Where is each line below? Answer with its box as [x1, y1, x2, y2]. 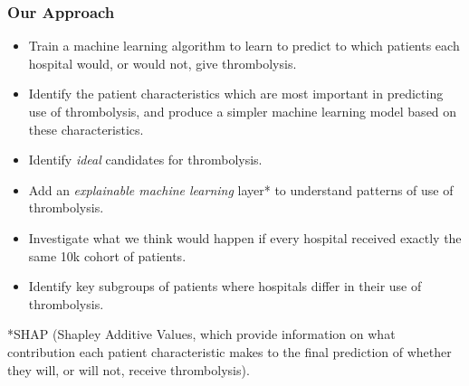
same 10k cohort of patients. [28, 246, 187, 265]
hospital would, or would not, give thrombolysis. [28, 53, 297, 72]
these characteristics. [28, 119, 144, 138]
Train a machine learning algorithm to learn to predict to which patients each [28, 36, 460, 55]
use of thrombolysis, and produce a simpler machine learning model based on [28, 102, 457, 120]
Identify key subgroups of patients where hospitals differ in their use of [28, 277, 422, 296]
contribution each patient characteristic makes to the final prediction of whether [7, 342, 452, 361]
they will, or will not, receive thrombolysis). [7, 360, 250, 379]
